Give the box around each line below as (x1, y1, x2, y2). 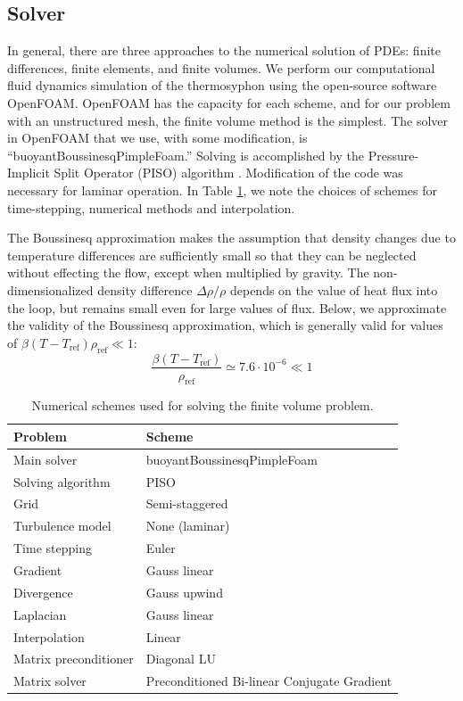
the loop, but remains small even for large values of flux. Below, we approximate (7, 298, 447, 317)
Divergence (13, 582, 73, 601)
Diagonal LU (145, 649, 216, 668)
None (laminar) (145, 516, 230, 535)
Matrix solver (13, 672, 87, 690)
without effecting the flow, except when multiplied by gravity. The (7, 263, 369, 282)
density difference (97, 280, 193, 299)
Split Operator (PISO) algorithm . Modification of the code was (54, 163, 403, 182)
